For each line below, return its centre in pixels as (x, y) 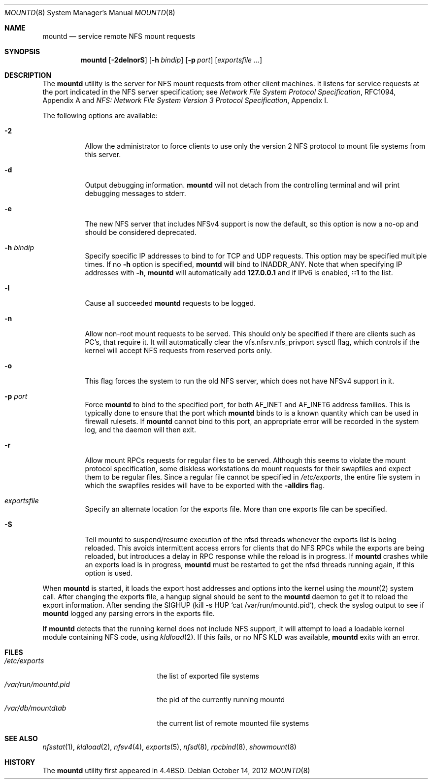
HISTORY (20, 762)
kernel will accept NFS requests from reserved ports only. (178, 350)
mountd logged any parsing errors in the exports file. (129, 613)
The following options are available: (100, 115)
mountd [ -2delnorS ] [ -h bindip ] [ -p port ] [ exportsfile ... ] (171, 60)
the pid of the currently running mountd (221, 700)
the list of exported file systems (208, 676)
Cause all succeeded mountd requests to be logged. (170, 303)
